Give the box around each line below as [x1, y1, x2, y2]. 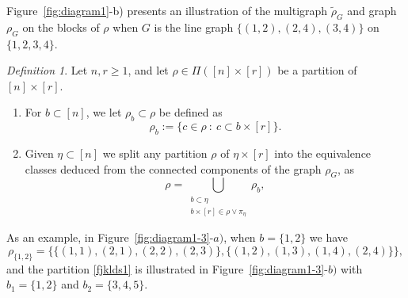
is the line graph [154, 18, 234, 35]
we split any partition [102, 144, 208, 161]
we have [309, 229, 349, 246]
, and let [128, 62, 169, 78]
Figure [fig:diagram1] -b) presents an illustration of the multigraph [6, 2, 328, 18]
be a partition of [277, 62, 357, 78]
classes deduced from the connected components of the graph [25, 160, 322, 177]
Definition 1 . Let [6, 62, 88, 78]
